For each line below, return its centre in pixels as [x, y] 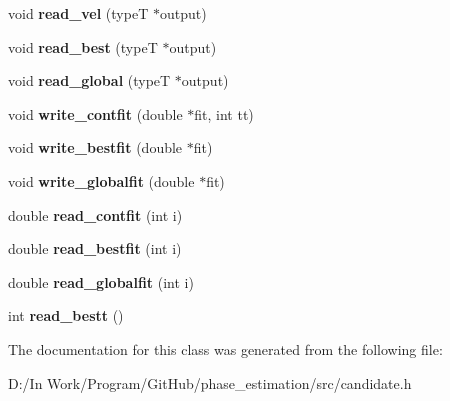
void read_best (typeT [83, 46]
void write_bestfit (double [95, 147]
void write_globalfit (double [101, 180]
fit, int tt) [224, 113]
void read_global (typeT [89, 80]
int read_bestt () [66, 315]
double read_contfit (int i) [95, 214]
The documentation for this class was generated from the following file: [225, 348]
